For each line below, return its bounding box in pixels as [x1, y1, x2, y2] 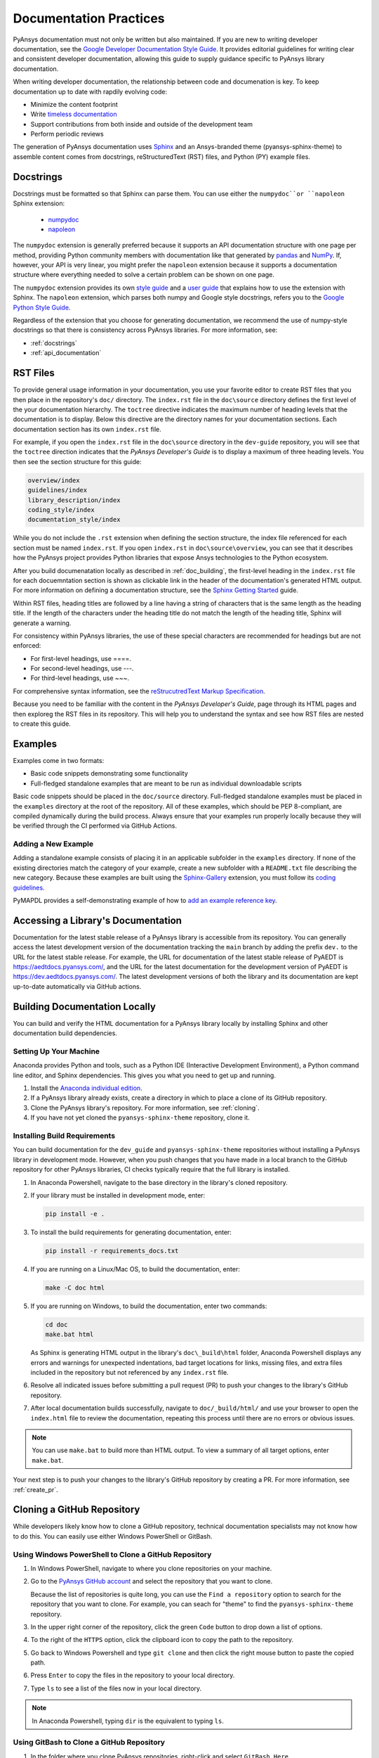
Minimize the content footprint [30, 100, 119, 108]
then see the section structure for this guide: [13, 457, 142, 466]
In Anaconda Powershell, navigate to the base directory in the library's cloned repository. [30, 1178, 288, 1186]
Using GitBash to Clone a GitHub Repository [13, 1738, 165, 1747]
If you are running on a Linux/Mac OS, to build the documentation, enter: [30, 1264, 240, 1273]
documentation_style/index [27, 515, 121, 524]
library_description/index [27, 496, 121, 504]
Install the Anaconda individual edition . [30, 1084, 143, 1093]
